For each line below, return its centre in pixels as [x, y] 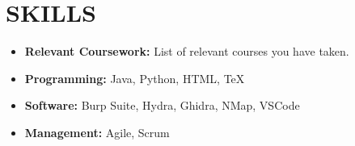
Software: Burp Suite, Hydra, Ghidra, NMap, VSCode [162, 105]
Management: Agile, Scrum [97, 132]
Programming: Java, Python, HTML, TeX [135, 78]
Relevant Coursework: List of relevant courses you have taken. [187, 51]
